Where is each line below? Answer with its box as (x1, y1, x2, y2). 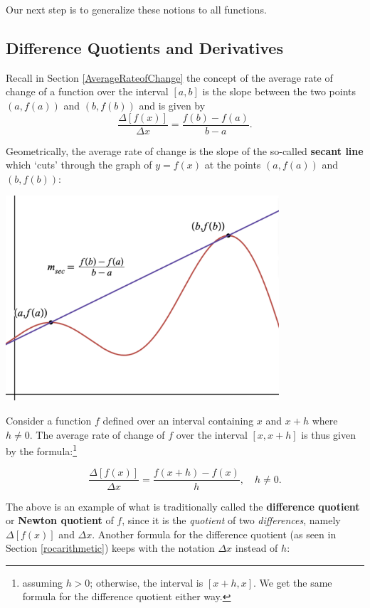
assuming (22, 575, 63, 590)
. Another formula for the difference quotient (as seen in (92, 526, 337, 541)
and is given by (139, 97, 206, 112)
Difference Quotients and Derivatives (6, 36, 283, 58)
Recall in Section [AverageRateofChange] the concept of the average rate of (6, 70, 333, 85)
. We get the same (253, 575, 332, 590)
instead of (235, 540, 278, 555)
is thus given (301, 427, 356, 442)
